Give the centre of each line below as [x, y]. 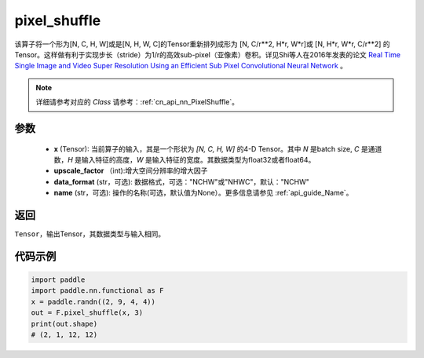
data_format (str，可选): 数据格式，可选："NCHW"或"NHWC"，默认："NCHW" [182, 181]
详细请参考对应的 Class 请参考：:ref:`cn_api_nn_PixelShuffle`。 [137, 102]
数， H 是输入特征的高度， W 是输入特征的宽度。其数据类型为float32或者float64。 [185, 159]
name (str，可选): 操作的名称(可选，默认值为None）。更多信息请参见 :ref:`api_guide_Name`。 [203, 193]
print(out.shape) [64, 323]
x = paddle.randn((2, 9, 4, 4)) [93, 301]
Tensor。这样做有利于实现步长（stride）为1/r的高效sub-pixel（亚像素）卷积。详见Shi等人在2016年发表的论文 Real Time [207, 54]
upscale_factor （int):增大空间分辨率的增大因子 [131, 171]
